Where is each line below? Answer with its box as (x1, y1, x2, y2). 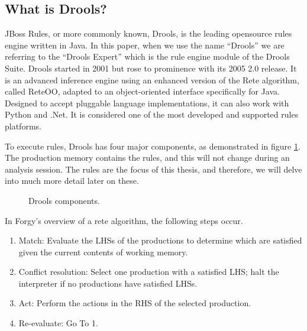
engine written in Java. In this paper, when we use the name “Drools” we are (5, 38, 285, 51)
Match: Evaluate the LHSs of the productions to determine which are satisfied (18, 234, 302, 246)
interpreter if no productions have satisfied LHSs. (18, 277, 198, 289)
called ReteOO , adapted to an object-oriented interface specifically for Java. (5, 85, 280, 98)
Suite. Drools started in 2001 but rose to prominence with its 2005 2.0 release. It (5, 61, 297, 74)
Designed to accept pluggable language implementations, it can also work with (5, 96, 289, 109)
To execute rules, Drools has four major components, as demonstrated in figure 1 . (5, 139, 300, 152)
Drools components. (28, 194, 100, 206)
